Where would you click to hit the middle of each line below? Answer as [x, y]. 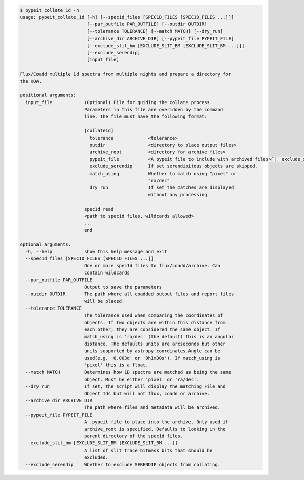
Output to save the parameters [123, 287]
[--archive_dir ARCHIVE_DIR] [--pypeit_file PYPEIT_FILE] [160, 39]
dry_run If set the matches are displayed [162, 187]
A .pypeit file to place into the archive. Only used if [156, 422]
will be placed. [104, 301]
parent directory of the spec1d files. [134, 436]
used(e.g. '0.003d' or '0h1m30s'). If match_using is [152, 358]
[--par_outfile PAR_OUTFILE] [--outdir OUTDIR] [147, 24]
